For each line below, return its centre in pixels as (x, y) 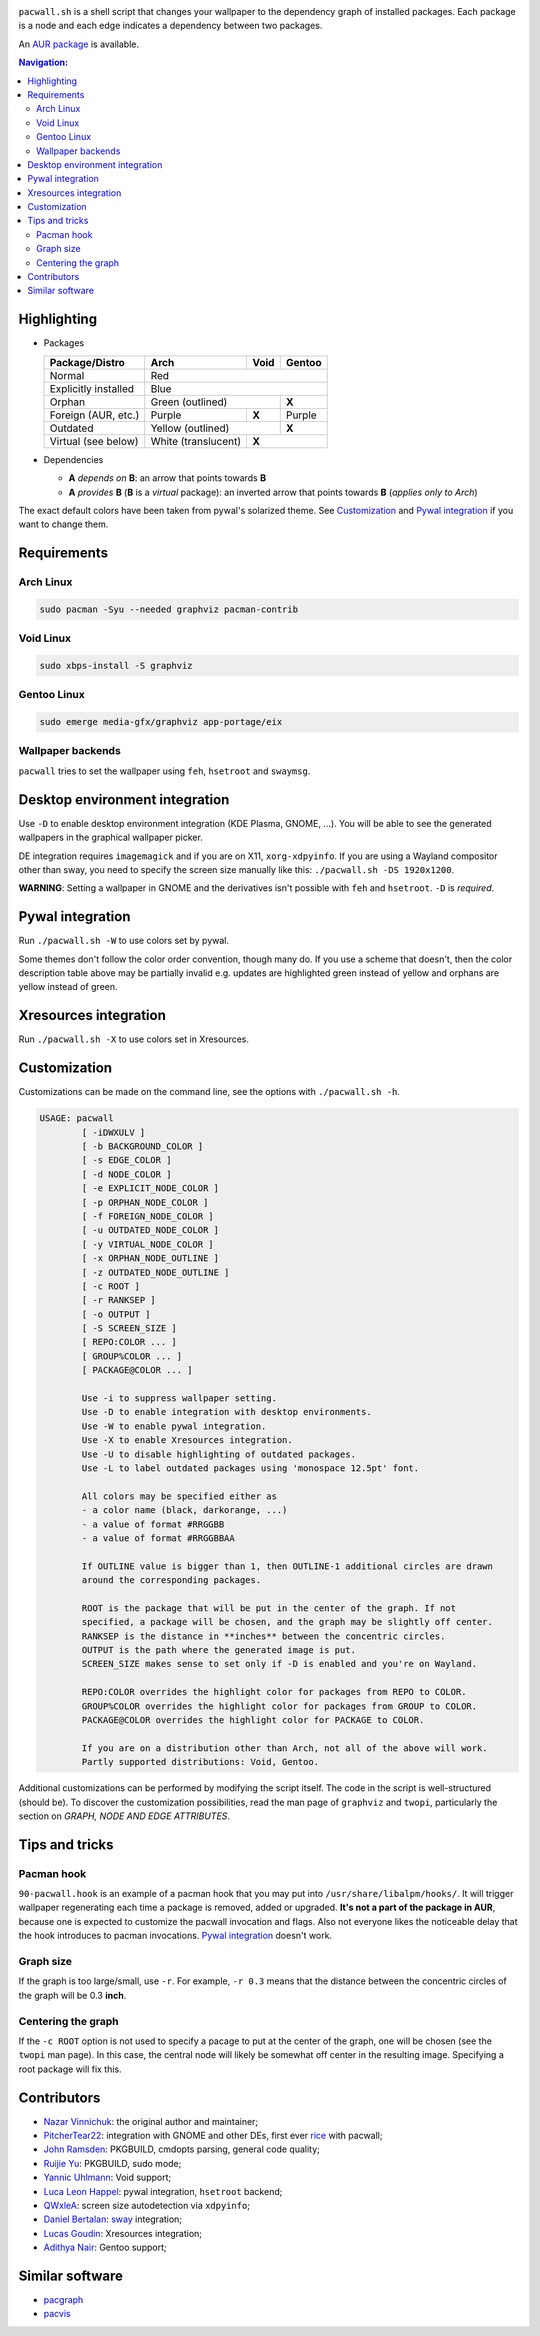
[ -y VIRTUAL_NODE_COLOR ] (147, 1244)
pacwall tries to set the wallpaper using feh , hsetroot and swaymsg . (164, 771)
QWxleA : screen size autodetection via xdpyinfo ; (146, 2205)
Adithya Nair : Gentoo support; (105, 2247)
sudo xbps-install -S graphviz (116, 665)
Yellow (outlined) (190, 428)
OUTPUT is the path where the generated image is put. (219, 1650)
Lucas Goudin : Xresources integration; (123, 2233)
